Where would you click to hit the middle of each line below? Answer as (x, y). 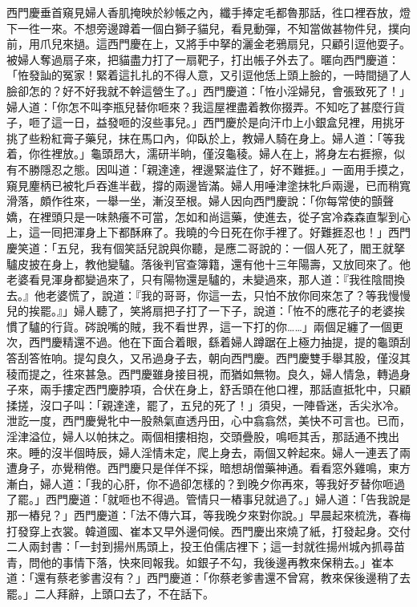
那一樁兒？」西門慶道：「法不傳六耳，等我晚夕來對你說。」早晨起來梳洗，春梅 (208, 515)
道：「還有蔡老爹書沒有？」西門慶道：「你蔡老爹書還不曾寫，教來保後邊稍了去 (208, 578)
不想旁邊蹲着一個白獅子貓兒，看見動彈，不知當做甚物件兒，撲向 (242, 28)
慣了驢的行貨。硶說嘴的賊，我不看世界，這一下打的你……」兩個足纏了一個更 (205, 326)
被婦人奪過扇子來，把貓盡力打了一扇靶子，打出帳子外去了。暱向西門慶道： (203, 59)
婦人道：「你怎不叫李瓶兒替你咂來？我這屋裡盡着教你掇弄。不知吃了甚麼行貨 (206, 106)
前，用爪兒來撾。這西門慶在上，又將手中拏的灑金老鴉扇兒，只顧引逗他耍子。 (208, 44)
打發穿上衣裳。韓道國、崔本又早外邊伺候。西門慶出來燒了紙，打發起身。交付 (208, 530)
